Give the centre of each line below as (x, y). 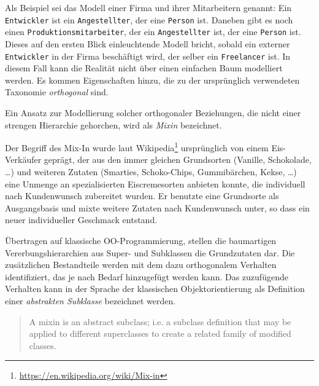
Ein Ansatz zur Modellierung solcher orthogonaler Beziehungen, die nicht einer (153, 112)
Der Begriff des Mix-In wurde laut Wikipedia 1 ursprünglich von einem (137, 147)
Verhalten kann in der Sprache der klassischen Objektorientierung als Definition (155, 289)
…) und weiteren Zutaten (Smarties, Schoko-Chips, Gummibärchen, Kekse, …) (151, 171)
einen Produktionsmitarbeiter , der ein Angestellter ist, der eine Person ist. (153, 32)
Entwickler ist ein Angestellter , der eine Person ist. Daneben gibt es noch (149, 19)
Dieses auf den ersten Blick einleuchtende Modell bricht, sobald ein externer (148, 43)
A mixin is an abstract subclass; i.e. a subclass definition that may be (160, 321)
